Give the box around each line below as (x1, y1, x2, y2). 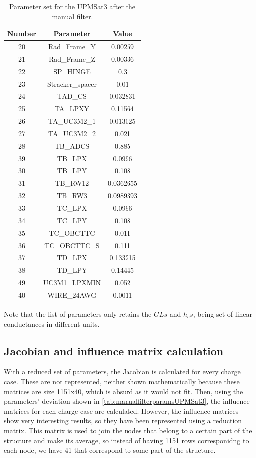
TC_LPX (57, 203, 87, 213)
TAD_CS (57, 91, 87, 101)
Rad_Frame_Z (48, 53, 95, 64)
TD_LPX (57, 252, 87, 263)
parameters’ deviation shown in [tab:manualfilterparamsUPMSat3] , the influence (4, 396, 250, 406)
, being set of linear (193, 309, 253, 319)
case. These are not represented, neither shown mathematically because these (4, 376, 240, 386)
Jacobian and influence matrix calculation (4, 343, 224, 358)
